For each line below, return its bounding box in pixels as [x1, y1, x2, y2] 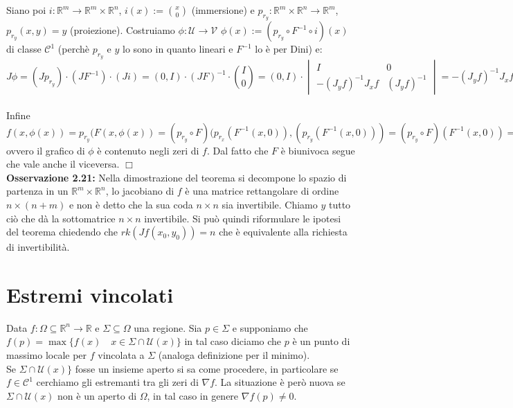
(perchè [57, 42, 90, 56]
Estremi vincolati [6, 280, 174, 308]
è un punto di [292, 334, 350, 348]
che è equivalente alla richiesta [219, 224, 348, 239]
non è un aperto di [57, 388, 137, 402]
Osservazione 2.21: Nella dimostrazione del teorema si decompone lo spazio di [6, 170, 347, 184]
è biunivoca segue [280, 143, 355, 157]
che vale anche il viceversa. [6, 157, 120, 171]
